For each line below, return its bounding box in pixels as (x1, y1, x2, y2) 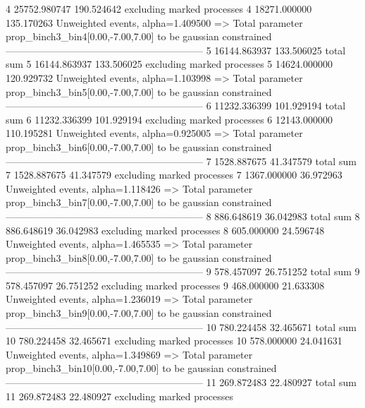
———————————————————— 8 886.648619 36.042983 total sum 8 (6, 208, 360, 223)
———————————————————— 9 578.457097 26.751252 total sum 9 (6, 264, 360, 279)
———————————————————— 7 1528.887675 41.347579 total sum (6, 153, 357, 168)
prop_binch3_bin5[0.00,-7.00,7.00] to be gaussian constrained (6, 84, 272, 99)
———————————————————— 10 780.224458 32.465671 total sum (6, 319, 357, 334)
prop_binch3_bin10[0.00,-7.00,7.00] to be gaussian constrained (6, 361, 277, 376)
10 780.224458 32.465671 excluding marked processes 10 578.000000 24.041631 (6, 333, 342, 348)
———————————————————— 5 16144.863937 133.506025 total (6, 42, 346, 57)
